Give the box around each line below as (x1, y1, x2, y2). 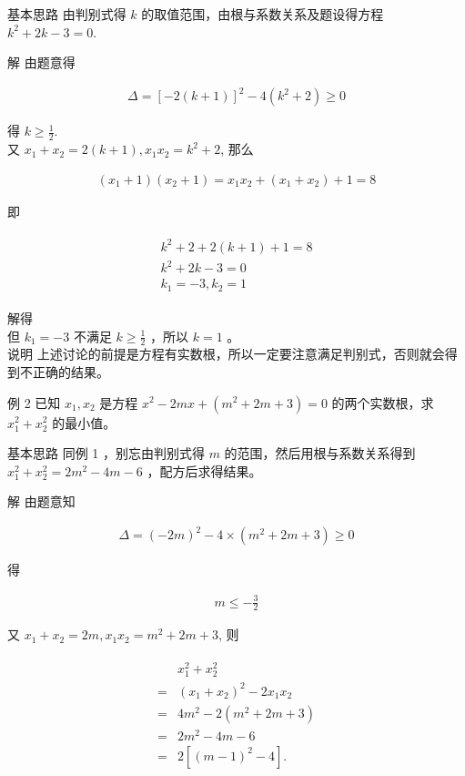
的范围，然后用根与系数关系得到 (224, 444, 416, 463)
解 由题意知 (7, 492, 76, 511)
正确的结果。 (32, 362, 109, 381)
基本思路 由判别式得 (7, 5, 126, 23)
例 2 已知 (7, 393, 61, 412)
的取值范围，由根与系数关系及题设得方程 (141, 5, 384, 23)
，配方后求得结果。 (147, 461, 262, 480)
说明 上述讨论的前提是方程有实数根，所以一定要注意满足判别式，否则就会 (7, 344, 445, 363)
